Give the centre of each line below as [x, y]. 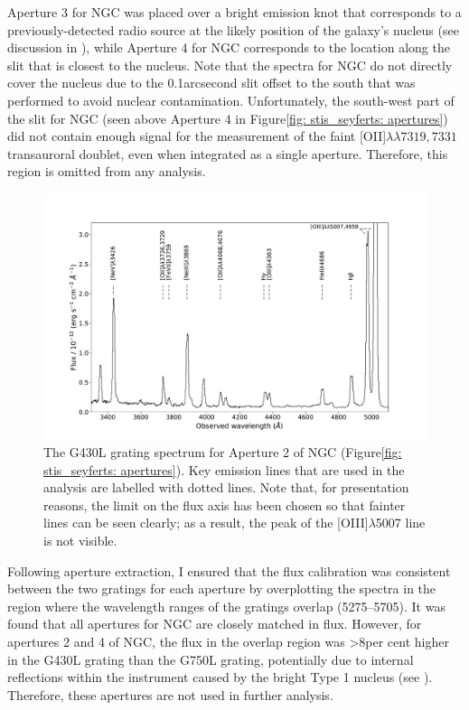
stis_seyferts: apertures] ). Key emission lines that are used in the [224, 469]
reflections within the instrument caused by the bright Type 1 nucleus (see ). [220, 677]
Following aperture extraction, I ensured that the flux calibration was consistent [229, 570]
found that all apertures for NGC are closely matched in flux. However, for [215, 624]
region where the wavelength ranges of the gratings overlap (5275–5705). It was [226, 606]
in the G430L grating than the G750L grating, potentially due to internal [211, 659]
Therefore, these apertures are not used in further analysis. [170, 694]
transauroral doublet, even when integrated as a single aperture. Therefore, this [228, 153]
